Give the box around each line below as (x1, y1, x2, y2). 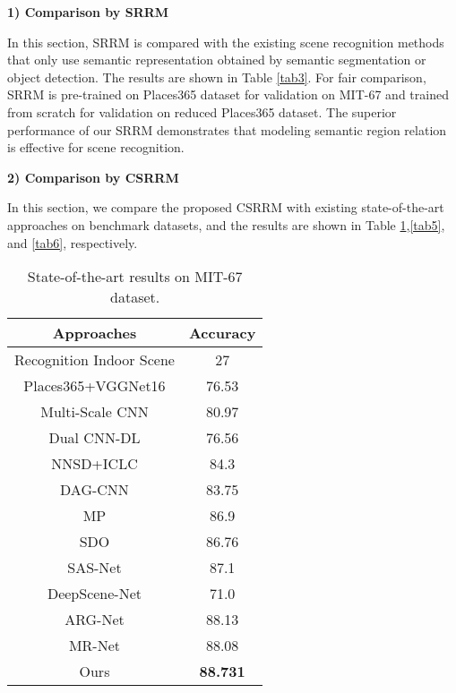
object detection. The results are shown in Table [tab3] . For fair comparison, (7, 67, 426, 86)
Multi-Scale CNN (40, 401, 149, 423)
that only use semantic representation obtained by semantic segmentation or (7, 50, 426, 69)
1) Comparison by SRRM (7, 3, 169, 21)
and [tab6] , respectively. (7, 233, 138, 252)
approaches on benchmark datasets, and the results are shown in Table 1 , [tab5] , (7, 215, 445, 234)
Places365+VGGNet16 (23, 375, 166, 397)
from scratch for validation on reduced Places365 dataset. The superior (7, 102, 397, 121)
